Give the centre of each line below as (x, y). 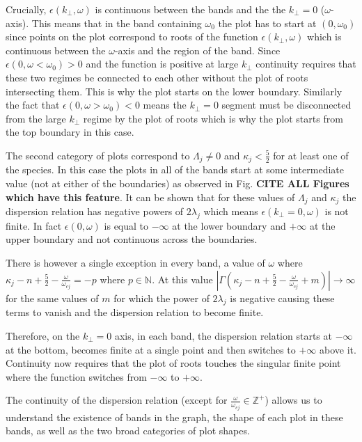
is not (337, 211)
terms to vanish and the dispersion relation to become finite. (135, 312)
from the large (36, 118)
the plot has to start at (267, 23)
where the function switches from (76, 376)
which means (231, 211)
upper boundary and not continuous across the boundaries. (132, 239)
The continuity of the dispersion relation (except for (117, 400)
